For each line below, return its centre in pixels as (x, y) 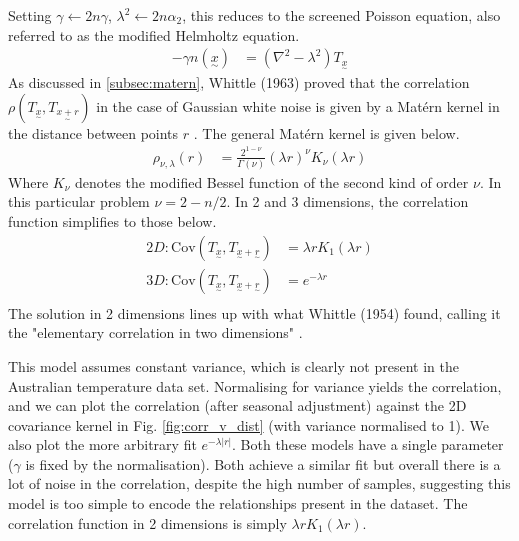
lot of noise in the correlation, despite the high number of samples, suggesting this (259, 483)
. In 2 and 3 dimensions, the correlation (347, 201)
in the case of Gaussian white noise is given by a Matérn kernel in (298, 105)
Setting (30, 15)
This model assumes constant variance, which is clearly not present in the (233, 365)
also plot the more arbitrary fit (102, 444)
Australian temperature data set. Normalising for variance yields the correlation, (255, 385)
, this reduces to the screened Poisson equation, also (341, 15)
